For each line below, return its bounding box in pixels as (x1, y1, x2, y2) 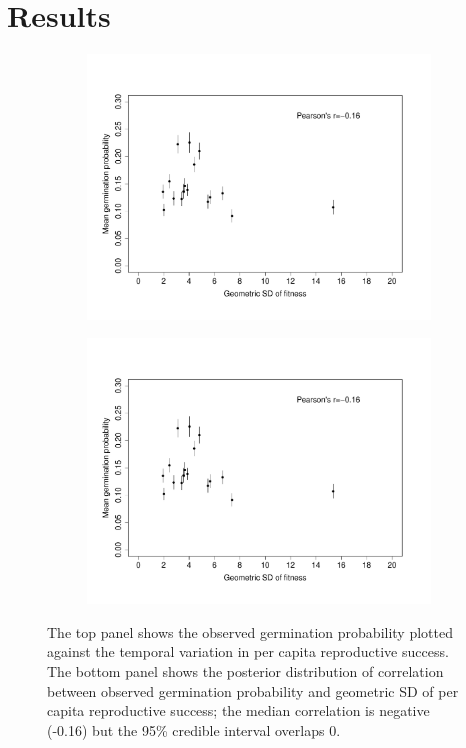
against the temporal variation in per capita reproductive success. (47, 641, 449, 662)
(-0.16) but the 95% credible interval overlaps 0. (47, 719, 341, 740)
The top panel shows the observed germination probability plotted (47, 621, 453, 642)
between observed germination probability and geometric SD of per (47, 680, 459, 701)
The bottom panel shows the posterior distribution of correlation (47, 660, 444, 681)
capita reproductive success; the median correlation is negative (47, 700, 430, 721)
